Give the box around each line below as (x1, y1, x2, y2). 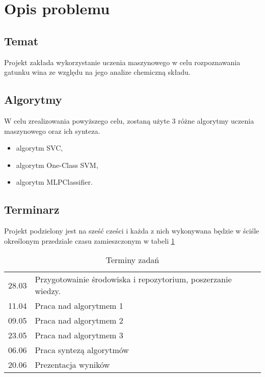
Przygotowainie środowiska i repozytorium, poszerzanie (35, 273, 232, 285)
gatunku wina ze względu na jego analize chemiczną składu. (4, 67, 191, 77)
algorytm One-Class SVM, (16, 159, 98, 170)
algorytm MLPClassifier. (16, 177, 93, 187)
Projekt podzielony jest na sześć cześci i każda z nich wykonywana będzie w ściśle (4, 225, 259, 236)
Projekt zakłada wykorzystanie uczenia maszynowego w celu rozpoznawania (4, 56, 241, 67)
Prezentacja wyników (35, 359, 110, 371)
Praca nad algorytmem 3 (35, 329, 123, 341)
